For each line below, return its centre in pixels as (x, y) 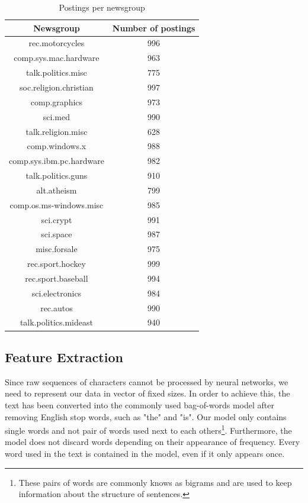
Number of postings (154, 28)
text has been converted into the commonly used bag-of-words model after (139, 404)
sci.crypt (57, 219)
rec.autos (57, 307)
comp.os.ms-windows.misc (57, 204)
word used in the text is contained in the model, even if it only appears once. (145, 453)
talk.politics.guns (57, 175)
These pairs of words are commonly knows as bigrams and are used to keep (155, 482)
